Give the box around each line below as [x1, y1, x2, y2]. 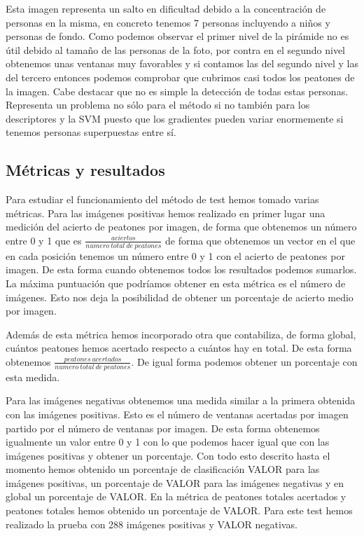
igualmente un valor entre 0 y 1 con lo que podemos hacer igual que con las [6, 434, 330, 449]
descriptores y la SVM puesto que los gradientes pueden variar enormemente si [6, 111, 344, 125]
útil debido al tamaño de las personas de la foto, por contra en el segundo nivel [6, 42, 345, 57]
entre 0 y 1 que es [6, 233, 82, 247]
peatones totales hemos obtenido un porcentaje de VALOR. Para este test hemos [6, 503, 353, 518]
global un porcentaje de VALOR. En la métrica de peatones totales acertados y [6, 489, 346, 504]
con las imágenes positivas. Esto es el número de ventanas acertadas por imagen [6, 406, 349, 421]
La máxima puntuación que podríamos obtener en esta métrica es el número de [6, 275, 346, 290]
